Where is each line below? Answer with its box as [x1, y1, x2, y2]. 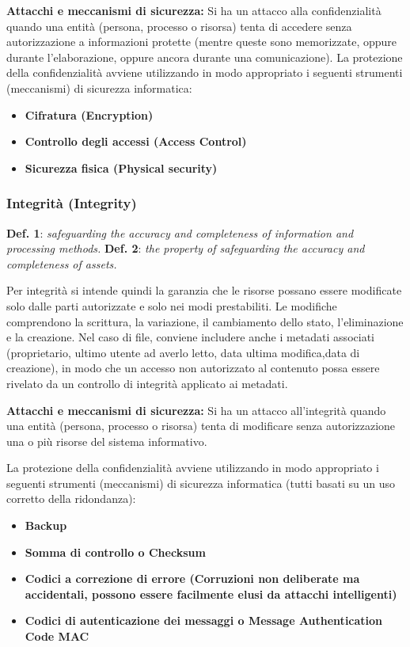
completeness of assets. [6, 255, 117, 272]
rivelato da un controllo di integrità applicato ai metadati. [6, 375, 288, 391]
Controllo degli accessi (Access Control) [25, 133, 247, 150]
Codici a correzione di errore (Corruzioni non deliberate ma [25, 570, 360, 587]
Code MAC [25, 628, 89, 645]
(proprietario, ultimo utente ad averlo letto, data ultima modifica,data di [6, 344, 360, 360]
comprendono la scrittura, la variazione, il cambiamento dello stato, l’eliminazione [6, 313, 404, 329]
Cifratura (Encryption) [25, 106, 154, 123]
